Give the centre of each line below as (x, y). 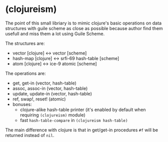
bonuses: (22, 104)
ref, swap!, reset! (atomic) (39, 99)
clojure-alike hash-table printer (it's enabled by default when (83, 109)
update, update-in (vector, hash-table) (52, 93)
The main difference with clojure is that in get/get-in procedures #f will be (82, 130)
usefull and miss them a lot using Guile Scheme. (55, 33)
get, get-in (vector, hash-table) (45, 83)
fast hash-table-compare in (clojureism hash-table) (74, 120)
